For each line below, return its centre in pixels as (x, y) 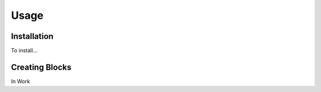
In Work (21, 81)
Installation (32, 36)
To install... (24, 51)
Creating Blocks (41, 67)
